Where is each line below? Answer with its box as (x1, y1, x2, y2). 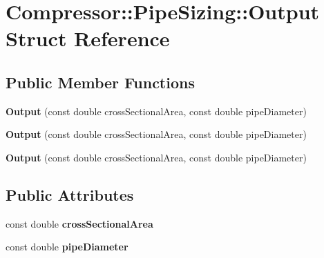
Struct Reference (6, 24, 170, 52)
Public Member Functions (6, 71, 195, 92)
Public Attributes (6, 183, 134, 205)
